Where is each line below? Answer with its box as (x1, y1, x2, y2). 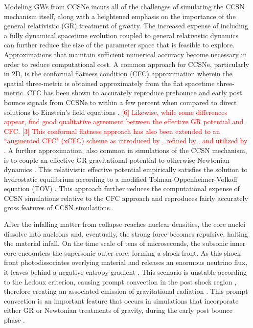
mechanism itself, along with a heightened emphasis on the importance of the (4, 11, 236, 21)
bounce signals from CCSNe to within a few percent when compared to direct (4, 97, 237, 107)
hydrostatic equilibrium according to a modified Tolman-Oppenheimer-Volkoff (4, 174, 237, 184)
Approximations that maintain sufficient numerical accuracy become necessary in (4, 49, 247, 59)
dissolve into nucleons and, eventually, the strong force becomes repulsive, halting (4, 228, 248, 239)
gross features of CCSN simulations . (4, 202, 114, 213)
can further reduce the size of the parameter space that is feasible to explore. (4, 40, 235, 50)
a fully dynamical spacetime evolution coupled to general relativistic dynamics (4, 30, 239, 40)
